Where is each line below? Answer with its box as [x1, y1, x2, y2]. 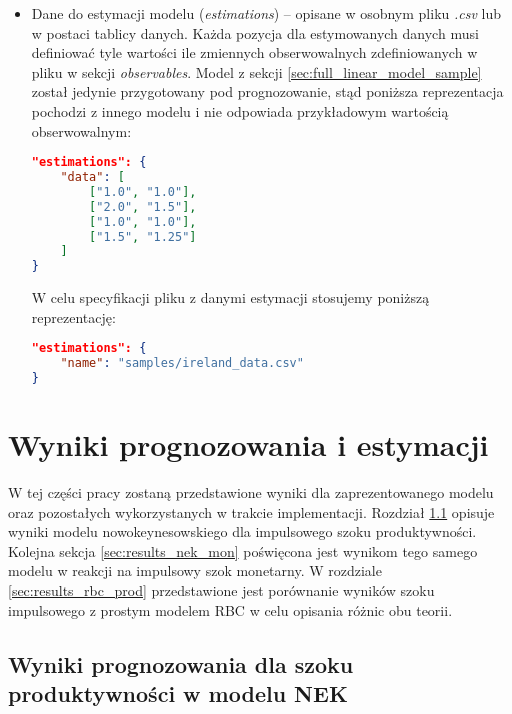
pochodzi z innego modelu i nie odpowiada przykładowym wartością [31, 100, 449, 121]
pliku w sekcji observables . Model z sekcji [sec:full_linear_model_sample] [31, 61, 482, 82]
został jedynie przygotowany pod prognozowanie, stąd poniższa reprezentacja [31, 81, 504, 102]
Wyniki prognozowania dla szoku [8, 648, 354, 679]
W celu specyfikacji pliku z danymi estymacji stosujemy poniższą [31, 287, 430, 308]
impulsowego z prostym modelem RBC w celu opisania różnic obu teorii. [8, 599, 453, 620]
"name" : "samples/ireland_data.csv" [60, 356, 304, 371]
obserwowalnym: [31, 120, 132, 141]
